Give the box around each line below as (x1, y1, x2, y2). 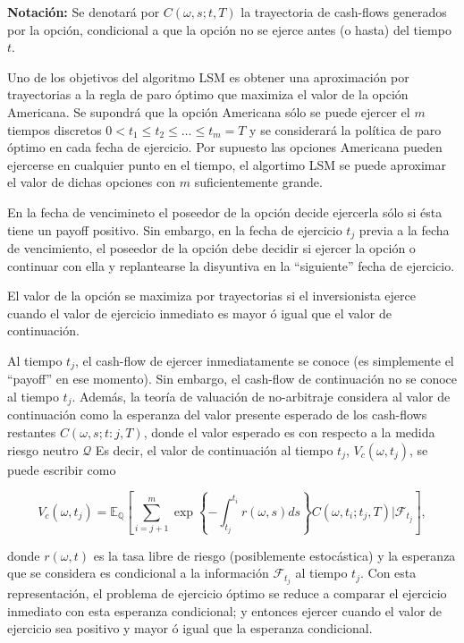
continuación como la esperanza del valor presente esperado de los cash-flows (7, 405, 427, 424)
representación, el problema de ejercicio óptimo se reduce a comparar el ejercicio (7, 584, 447, 603)
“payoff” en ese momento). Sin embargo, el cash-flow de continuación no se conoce (7, 369, 458, 388)
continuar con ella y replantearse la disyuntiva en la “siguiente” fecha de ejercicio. (7, 256, 455, 275)
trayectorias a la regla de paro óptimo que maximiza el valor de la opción (7, 85, 409, 104)
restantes (7, 423, 56, 442)
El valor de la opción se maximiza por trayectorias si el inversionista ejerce (7, 286, 416, 305)
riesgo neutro (7, 440, 79, 459)
